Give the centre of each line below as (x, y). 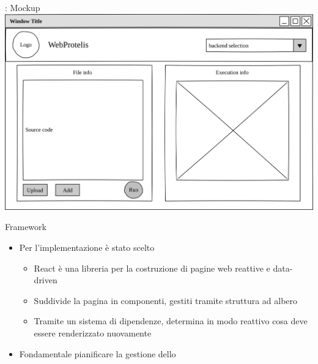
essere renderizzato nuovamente (93, 332)
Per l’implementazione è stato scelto (87, 247)
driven (46, 280)
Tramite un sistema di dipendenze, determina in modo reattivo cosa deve (171, 321)
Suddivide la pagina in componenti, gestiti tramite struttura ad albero (166, 300)
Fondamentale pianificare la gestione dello (98, 353)
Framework (26, 227)
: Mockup (23, 7)
